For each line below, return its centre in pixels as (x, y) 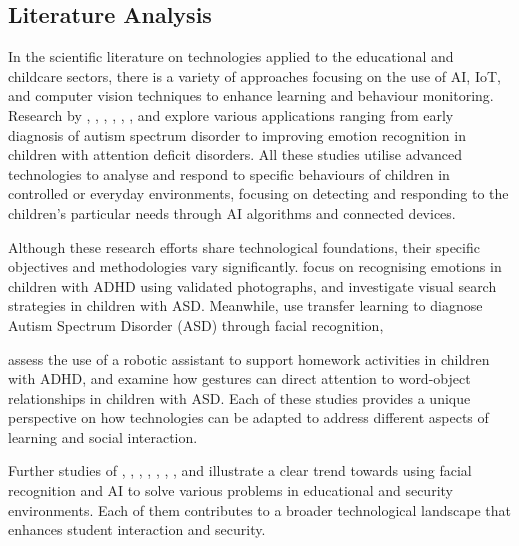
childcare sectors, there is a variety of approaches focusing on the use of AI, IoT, (254, 75)
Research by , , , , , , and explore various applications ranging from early (231, 114)
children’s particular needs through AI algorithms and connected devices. (232, 212)
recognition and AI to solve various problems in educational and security (230, 490)
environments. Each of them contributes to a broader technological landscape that (260, 509)
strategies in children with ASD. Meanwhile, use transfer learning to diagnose (245, 305)
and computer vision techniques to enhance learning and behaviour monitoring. (251, 95)
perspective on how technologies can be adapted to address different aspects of (248, 417)
